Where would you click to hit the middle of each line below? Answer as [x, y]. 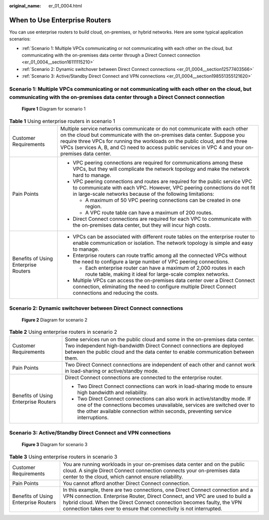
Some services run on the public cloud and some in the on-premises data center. [160, 340]
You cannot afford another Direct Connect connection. [127, 483]
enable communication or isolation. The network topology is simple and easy [163, 243]
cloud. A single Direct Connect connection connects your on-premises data [151, 471]
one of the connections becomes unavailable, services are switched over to [166, 405]
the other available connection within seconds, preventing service [154, 411]
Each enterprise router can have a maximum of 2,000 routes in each [165, 268]
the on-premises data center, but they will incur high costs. [142, 225]
